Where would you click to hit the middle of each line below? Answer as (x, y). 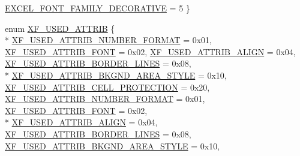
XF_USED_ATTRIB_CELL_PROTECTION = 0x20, (107, 87)
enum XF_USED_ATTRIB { (60, 28)
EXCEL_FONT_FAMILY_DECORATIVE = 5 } (97, 8)
